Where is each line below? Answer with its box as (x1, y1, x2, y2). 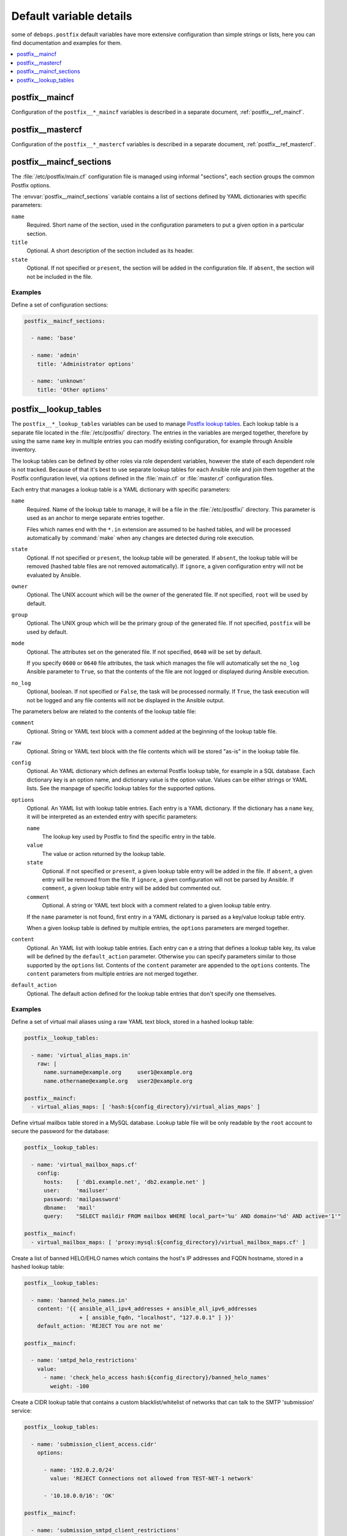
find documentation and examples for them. (11, 39, 122, 46)
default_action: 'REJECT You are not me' (37, 1322, 164, 1330)
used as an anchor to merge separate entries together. (26, 514, 165, 522)
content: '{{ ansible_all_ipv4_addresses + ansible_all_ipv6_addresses (37, 1306, 257, 1312)
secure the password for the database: (11, 1127, 110, 1135)
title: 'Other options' (37, 386, 109, 393)
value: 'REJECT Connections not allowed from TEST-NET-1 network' (50, 1475, 254, 1482)
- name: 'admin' (31, 352, 80, 359)
